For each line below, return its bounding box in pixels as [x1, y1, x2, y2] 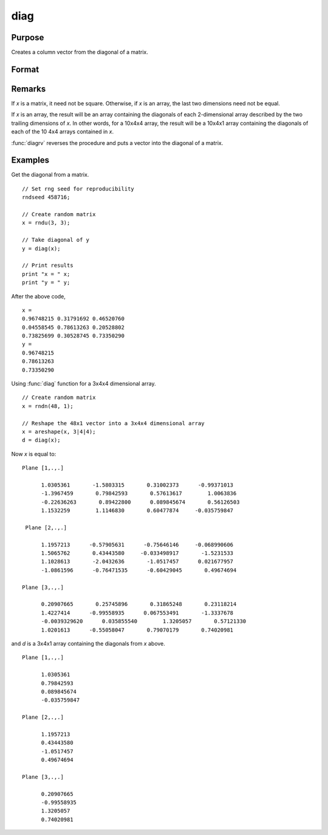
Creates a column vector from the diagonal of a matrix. [11, 49, 149, 56]
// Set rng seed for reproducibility [22, 185, 135, 192]
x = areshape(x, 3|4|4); [22, 428, 96, 435]
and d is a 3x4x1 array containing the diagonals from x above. [11, 639, 165, 647]
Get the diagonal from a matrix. [11, 171, 89, 178]
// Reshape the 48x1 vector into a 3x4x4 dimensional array [22, 420, 205, 426]
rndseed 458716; [22, 194, 70, 201]
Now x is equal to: [11, 450, 56, 457]
